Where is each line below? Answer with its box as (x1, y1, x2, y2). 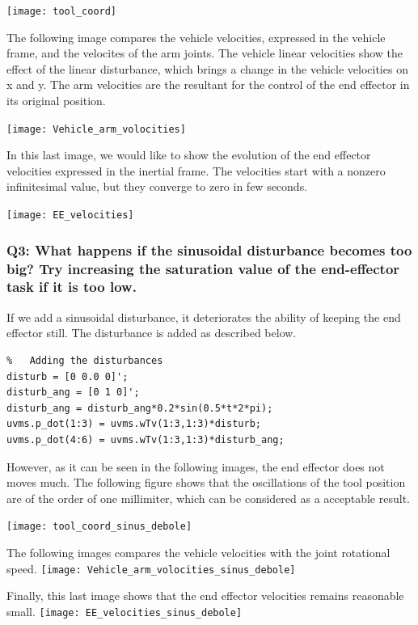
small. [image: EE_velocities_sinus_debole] (6, 602, 243, 619)
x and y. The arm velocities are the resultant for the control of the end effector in (6, 76, 410, 93)
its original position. (6, 92, 106, 109)
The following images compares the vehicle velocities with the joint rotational (6, 543, 391, 560)
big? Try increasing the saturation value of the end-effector (6, 258, 400, 278)
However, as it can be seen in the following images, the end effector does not (6, 458, 385, 475)
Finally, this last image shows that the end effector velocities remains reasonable (6, 587, 404, 604)
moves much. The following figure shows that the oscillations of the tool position (6, 474, 406, 491)
